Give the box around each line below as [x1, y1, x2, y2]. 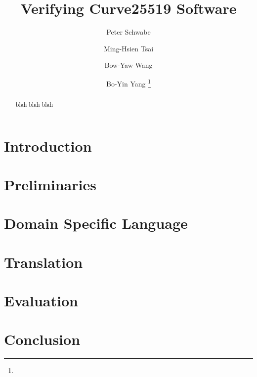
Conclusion [4, 329, 81, 349]
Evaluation [4, 291, 78, 311]
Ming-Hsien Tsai [103, 43, 154, 53]
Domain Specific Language [4, 213, 188, 233]
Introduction [4, 135, 92, 156]
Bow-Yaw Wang [104, 60, 153, 70]
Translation [4, 251, 83, 272]
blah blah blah [15, 100, 53, 108]
